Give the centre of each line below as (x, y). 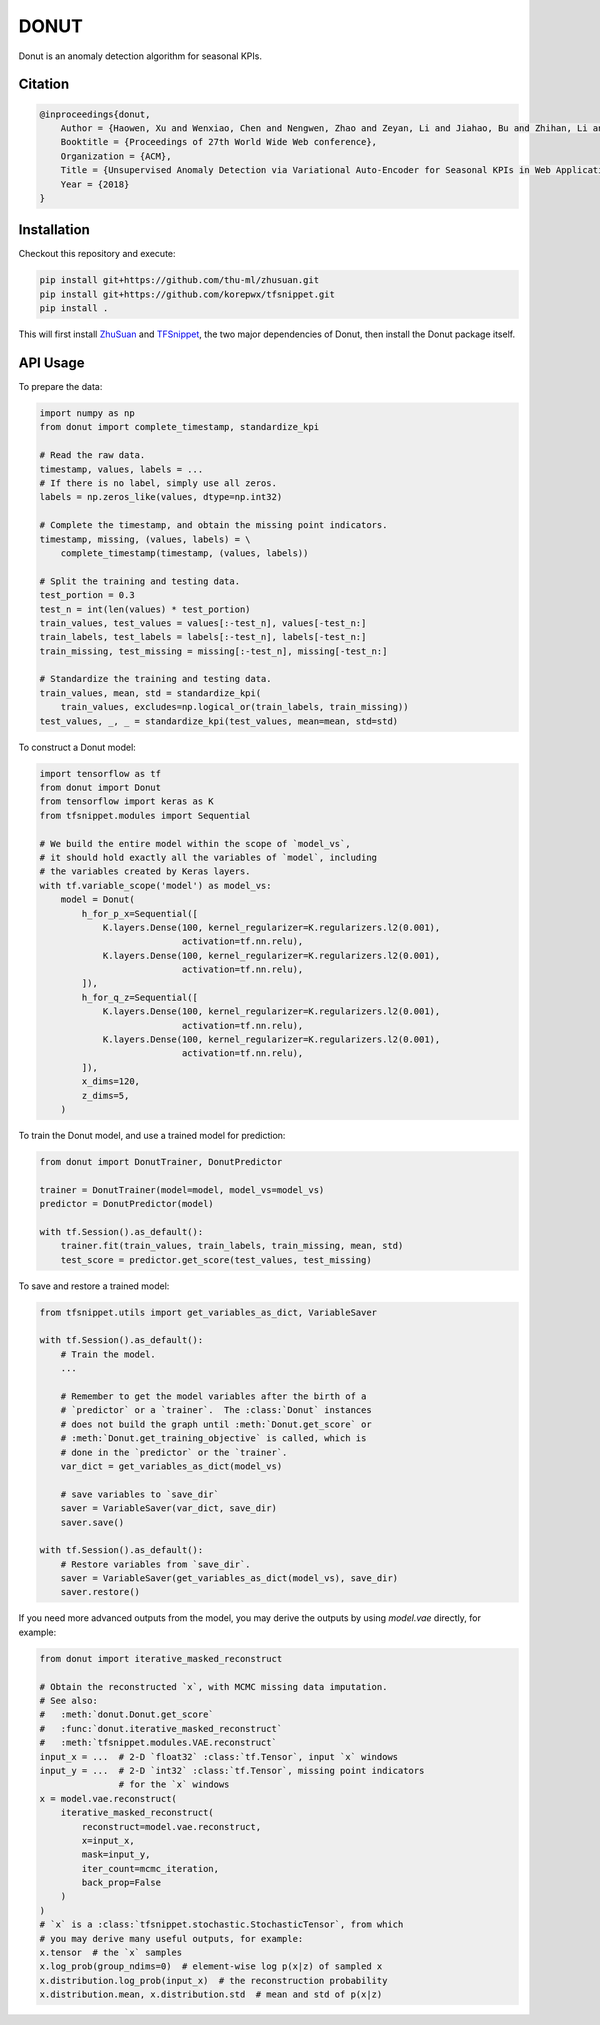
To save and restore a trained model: (94, 1286)
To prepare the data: (60, 387)
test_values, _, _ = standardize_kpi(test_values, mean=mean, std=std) (219, 721)
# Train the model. (108, 1354)
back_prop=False (121, 1883)
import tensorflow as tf (100, 773)
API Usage (51, 362)
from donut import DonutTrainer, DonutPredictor (161, 1161)
